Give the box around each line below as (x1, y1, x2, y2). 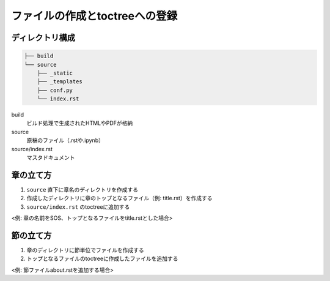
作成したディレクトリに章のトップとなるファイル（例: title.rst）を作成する (26, 195, 213, 202)
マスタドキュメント (26, 154, 75, 162)
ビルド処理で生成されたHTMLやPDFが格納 (26, 119, 133, 127)
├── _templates (37, 78, 82, 85)
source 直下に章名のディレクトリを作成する (26, 185, 139, 193)
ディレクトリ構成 (11, 32, 76, 43)
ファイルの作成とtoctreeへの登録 (11, 9, 177, 23)
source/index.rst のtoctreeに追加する (26, 203, 130, 211)
